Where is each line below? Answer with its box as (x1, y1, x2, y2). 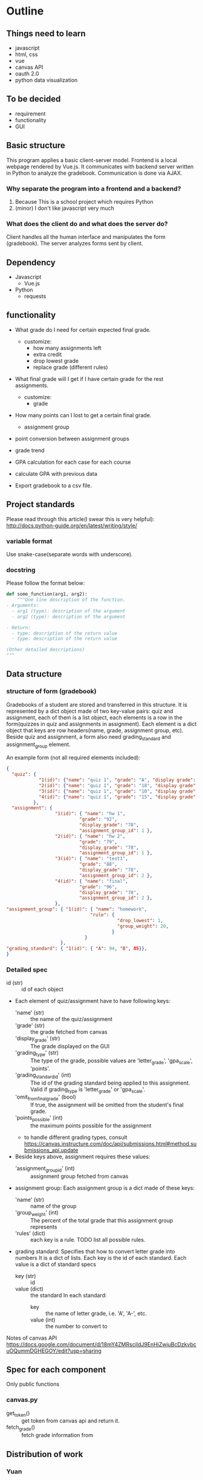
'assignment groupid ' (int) (14, 1164, 76, 1173)
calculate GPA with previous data (14, 470, 98, 477)
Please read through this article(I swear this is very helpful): (6, 515, 155, 522)
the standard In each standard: (30, 1291, 107, 1299)
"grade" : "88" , (79, 862, 118, 868)
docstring (6, 565, 36, 574)
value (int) (30, 1316, 56, 1323)
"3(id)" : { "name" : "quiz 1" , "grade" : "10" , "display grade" (38, 788, 196, 794)
